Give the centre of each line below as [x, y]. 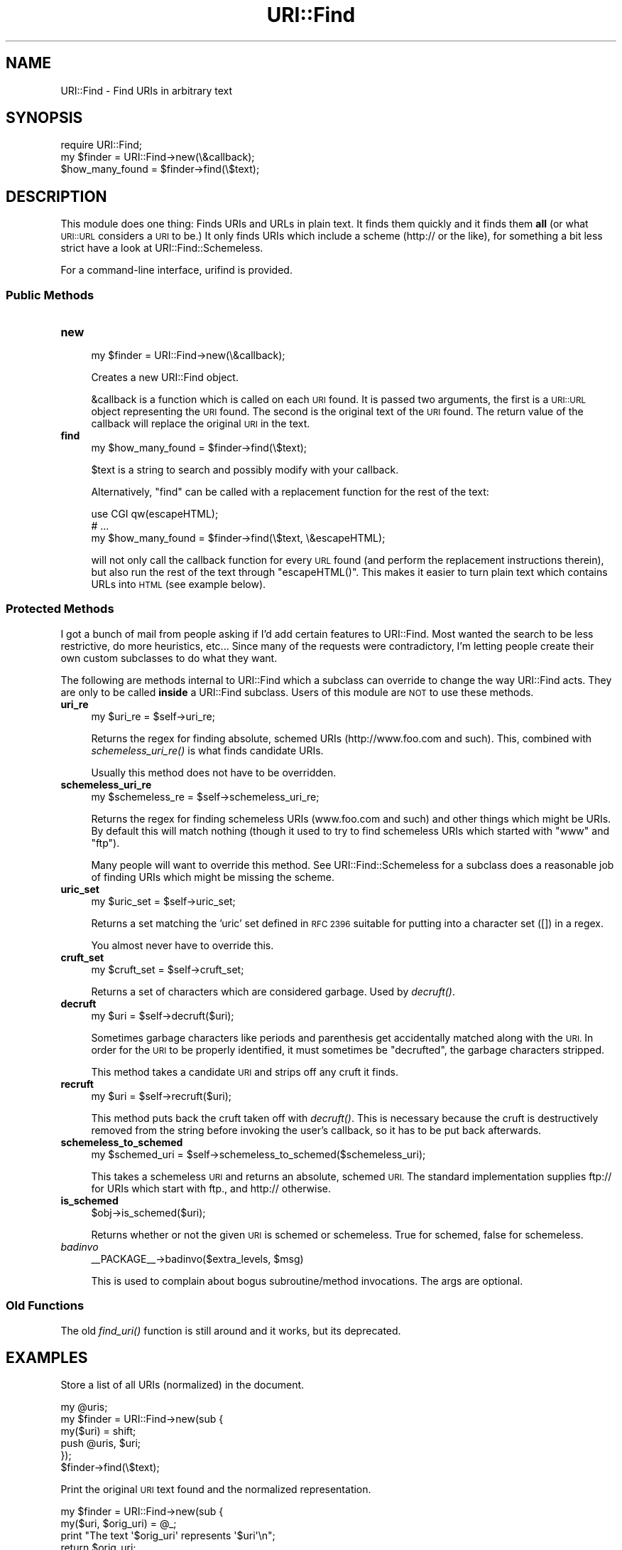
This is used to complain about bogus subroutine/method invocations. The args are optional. [307, 1281]
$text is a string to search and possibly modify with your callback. [245, 470]
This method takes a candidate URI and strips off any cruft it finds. [245, 1071]
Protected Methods [60, 609]
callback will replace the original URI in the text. [201, 424]
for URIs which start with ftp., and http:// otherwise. [211, 1188]
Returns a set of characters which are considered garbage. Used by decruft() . [273, 991]
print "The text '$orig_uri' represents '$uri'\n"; [168, 1536]
